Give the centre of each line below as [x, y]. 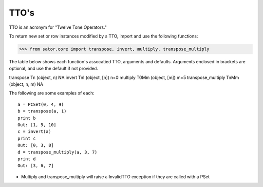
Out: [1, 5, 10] [37, 125]
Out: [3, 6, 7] [36, 166]
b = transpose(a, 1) [42, 111]
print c [27, 138]
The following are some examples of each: [52, 93]
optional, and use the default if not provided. [54, 69]
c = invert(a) [34, 132]
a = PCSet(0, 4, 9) [41, 104]
